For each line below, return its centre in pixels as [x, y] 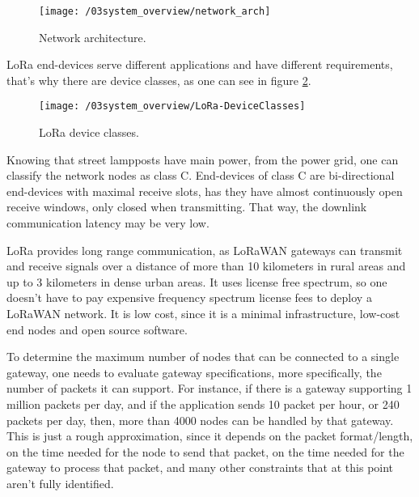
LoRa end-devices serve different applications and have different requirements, [200, 64]
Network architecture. [93, 37]
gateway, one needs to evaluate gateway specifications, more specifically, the [194, 372]
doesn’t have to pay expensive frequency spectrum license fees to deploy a [189, 297]
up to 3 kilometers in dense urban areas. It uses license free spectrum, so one [197, 281]
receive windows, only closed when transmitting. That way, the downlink [187, 207]
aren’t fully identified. [60, 483]
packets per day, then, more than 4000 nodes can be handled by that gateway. [200, 420]
